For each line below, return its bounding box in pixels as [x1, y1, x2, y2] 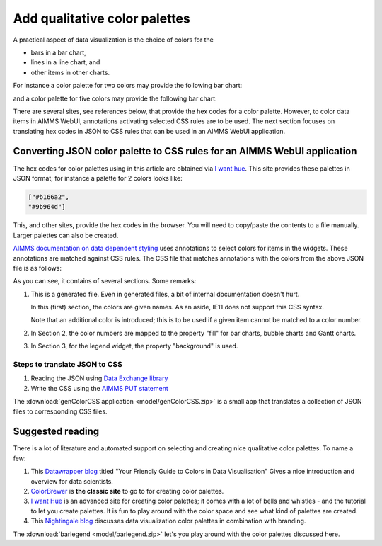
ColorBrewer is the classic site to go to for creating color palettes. [30, 487, 224, 496]
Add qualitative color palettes [13, 11, 190, 26]
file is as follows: [13, 263, 62, 272]
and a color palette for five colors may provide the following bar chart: [13, 94, 217, 103]
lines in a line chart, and [30, 58, 100, 67]
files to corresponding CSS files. [13, 407, 108, 416]
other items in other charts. [30, 68, 110, 76]
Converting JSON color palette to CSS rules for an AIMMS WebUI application [13, 145, 357, 157]
